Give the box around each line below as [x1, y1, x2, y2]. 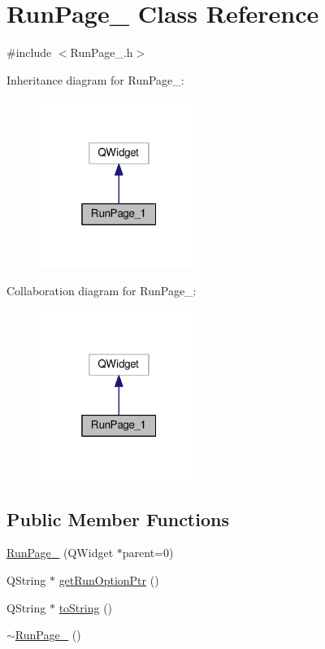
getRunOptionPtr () [58, 571, 159, 588]
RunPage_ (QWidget [6, 544, 114, 561]
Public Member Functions [6, 506, 229, 531]
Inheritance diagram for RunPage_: [6, 71, 184, 88]
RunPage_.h [70, 44, 133, 61]
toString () [58, 599, 113, 616]
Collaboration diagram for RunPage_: [6, 282, 197, 299]
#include [6, 44, 52, 61]
